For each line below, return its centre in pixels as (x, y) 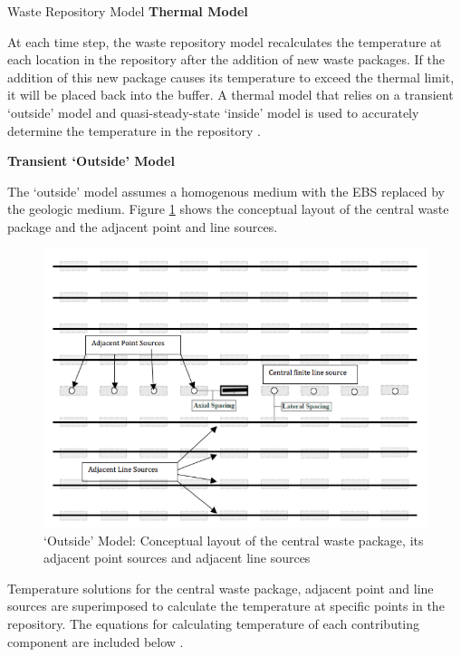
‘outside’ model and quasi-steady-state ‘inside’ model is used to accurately (213, 112)
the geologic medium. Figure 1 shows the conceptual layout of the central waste (228, 209)
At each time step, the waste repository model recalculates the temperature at (225, 41)
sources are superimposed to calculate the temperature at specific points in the (226, 606)
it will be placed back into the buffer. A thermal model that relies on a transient (230, 95)
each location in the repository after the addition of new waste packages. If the (226, 59)
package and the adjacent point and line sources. (143, 226)
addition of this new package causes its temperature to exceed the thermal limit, (231, 77)
